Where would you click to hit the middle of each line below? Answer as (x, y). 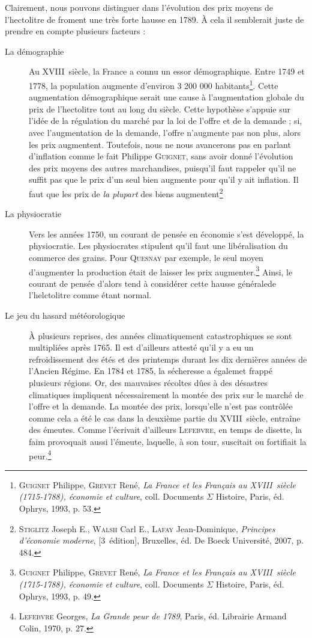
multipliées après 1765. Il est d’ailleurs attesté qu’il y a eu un (141, 347)
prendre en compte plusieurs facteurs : (75, 31)
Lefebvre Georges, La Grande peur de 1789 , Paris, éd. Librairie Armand (153, 616)
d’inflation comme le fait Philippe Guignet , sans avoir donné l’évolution (161, 156)
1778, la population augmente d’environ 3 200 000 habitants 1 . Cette (154, 84)
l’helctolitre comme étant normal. (90, 295)
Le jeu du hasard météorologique (65, 315)
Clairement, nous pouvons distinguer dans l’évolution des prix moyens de (139, 7)
